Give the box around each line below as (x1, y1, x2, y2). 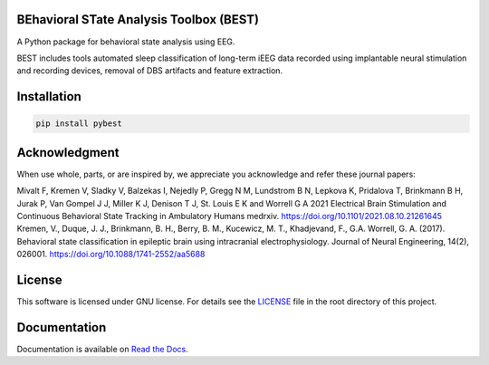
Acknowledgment (16, 145, 120, 160)
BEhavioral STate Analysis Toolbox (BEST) (16, 12, 260, 27)
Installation (16, 89, 81, 104)
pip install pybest (35, 119, 122, 129)
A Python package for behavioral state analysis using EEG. (16, 36, 235, 47)
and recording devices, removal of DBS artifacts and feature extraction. (16, 65, 283, 76)
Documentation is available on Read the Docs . (16, 343, 189, 354)
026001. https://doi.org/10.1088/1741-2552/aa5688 (16, 249, 206, 260)
